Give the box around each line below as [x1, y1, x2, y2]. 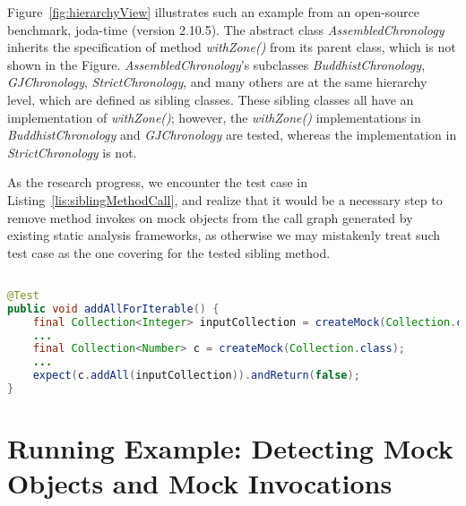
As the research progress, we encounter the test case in [7, 173, 308, 192]
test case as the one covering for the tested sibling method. [7, 243, 331, 262]
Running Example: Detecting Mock [7, 430, 453, 467]
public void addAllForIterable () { [7, 302, 220, 315]
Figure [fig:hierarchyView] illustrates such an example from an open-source [7, 3, 420, 21]
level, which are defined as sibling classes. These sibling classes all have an [7, 90, 414, 108]
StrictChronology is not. [7, 142, 137, 161]
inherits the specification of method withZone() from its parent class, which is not [7, 38, 456, 56]
